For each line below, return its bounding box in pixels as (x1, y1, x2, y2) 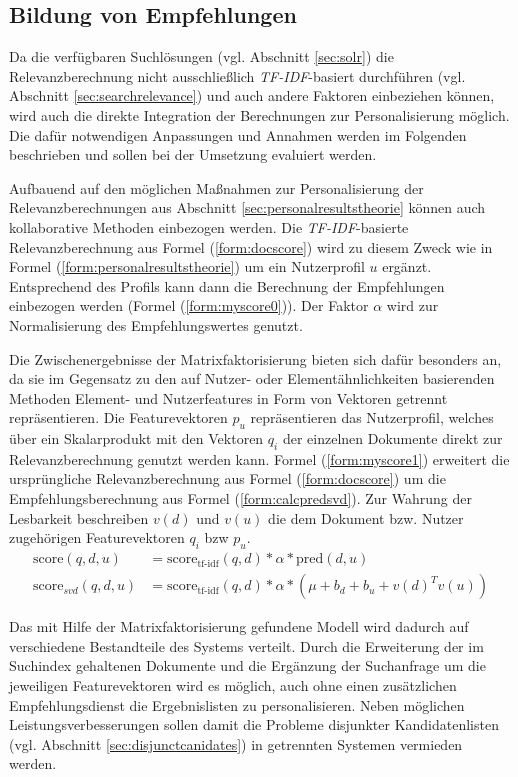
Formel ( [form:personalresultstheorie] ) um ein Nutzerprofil (9, 256, 365, 277)
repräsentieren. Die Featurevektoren (9, 407, 228, 428)
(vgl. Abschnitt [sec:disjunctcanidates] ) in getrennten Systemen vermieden (9, 733, 463, 754)
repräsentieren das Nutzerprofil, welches (250, 407, 494, 428)
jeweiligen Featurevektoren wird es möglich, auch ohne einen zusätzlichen (9, 674, 457, 695)
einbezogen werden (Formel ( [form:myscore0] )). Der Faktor (9, 295, 369, 316)
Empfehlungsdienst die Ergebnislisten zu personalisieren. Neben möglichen (9, 694, 465, 715)
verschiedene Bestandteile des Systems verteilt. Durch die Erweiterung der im (9, 635, 484, 656)
